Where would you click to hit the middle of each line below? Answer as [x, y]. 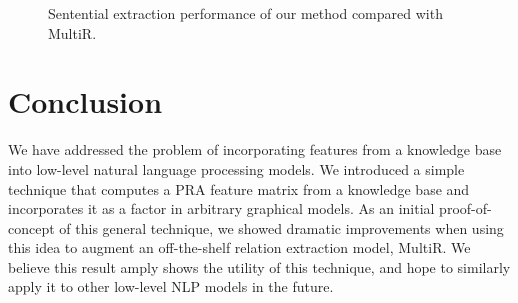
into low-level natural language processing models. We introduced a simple [236, 168]
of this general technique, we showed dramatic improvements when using [281, 227]
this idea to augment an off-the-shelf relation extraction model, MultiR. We [239, 247]
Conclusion [85, 101]
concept [31, 227]
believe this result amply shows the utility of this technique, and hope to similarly [259, 266]
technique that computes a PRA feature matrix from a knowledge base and [239, 188]
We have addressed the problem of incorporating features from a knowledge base [255, 149]
